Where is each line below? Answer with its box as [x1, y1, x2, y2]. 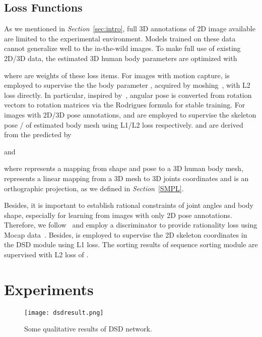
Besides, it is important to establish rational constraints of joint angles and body [4, 200, 253, 210]
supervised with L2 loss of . [4, 249, 89, 260]
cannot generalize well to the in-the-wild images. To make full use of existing [4, 43, 241, 53]
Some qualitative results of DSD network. [24, 323, 152, 334]
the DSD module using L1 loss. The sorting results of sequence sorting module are [4, 239, 258, 250]
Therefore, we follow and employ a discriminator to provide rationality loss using [4, 219, 257, 230]
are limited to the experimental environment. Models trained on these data [4, 33, 236, 43]
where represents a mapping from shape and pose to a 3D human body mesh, [4, 163, 243, 174]
